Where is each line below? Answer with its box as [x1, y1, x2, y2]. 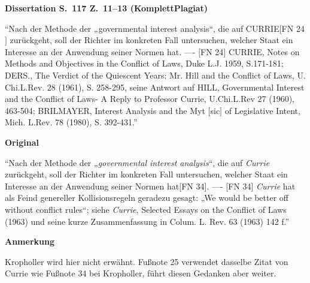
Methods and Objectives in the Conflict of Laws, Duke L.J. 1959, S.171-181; [5, 57, 284, 70]
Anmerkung [5, 235, 54, 248]
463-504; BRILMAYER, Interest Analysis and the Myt [5, 104, 205, 116]
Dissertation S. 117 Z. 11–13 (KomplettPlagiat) [5, 2, 208, 14]
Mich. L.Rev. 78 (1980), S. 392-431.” [5, 116, 138, 128]
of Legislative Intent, [224, 104, 300, 116]
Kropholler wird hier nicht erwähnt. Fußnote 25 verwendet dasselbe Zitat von [5, 255, 288, 267]
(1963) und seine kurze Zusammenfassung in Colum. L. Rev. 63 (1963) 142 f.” [5, 215, 290, 227]
